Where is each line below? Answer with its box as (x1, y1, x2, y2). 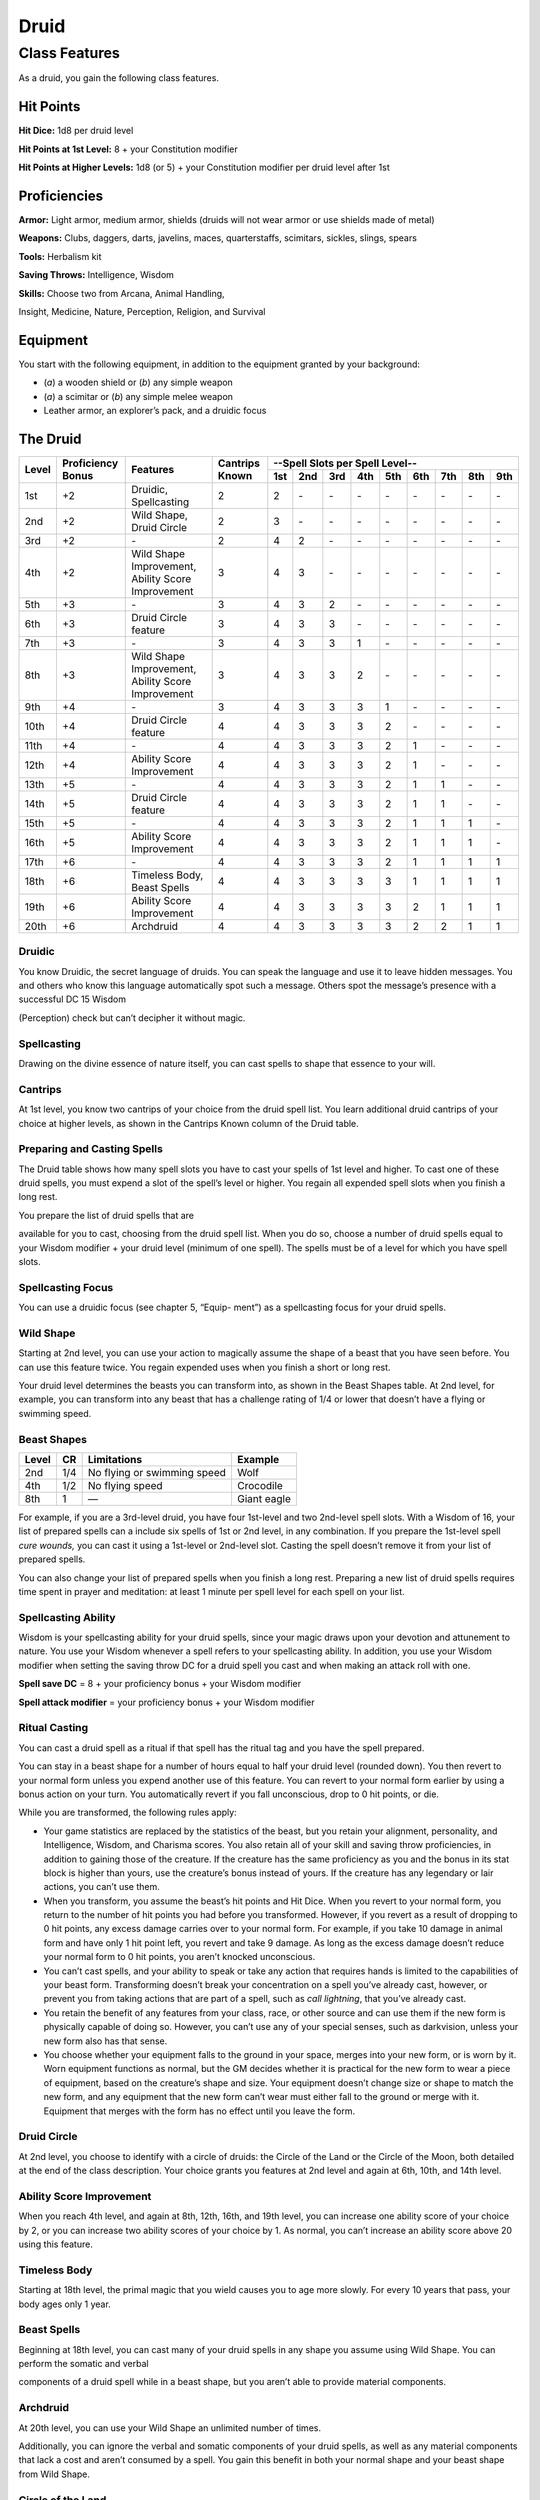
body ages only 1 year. (18, 2298, 112, 2310)
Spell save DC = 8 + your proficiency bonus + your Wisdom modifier (18, 1678, 302, 1690)
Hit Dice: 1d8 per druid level (18, 125, 134, 137)
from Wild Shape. (18, 2468, 90, 2480)
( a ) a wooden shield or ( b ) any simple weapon (43, 376, 234, 389)
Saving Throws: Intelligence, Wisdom (18, 269, 175, 281)
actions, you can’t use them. (43, 1881, 160, 1893)
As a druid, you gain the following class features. (18, 72, 220, 84)
